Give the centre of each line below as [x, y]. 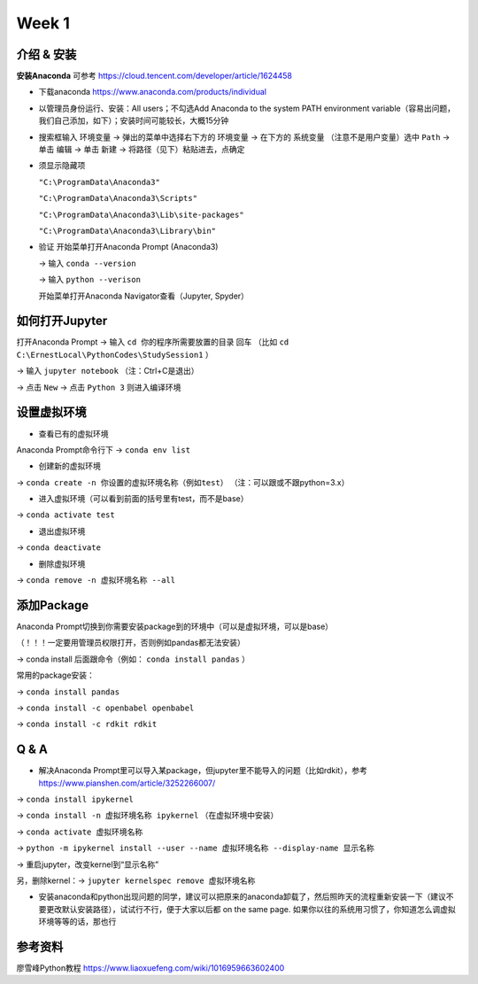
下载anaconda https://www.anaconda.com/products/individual [153, 92]
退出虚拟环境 [62, 531]
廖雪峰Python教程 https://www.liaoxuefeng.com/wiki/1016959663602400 [150, 968]
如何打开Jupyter [62, 321]
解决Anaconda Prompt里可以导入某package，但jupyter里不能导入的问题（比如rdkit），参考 [203, 771]
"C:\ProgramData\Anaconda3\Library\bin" [127, 231]
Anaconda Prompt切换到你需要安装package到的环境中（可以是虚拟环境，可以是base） [175, 626]
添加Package [53, 605]
